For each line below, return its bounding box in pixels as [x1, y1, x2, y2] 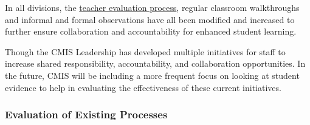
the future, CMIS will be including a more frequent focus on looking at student [5, 69, 300, 81]
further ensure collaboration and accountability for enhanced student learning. [5, 25, 297, 38]
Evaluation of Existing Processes [5, 107, 168, 122]
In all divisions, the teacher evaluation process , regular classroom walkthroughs [5, 1, 300, 13]
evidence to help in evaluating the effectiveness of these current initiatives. [5, 81, 281, 93]
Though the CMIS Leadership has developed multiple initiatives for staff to [5, 45, 286, 58]
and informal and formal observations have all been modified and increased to [5, 13, 295, 25]
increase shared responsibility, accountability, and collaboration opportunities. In [5, 57, 306, 70]
